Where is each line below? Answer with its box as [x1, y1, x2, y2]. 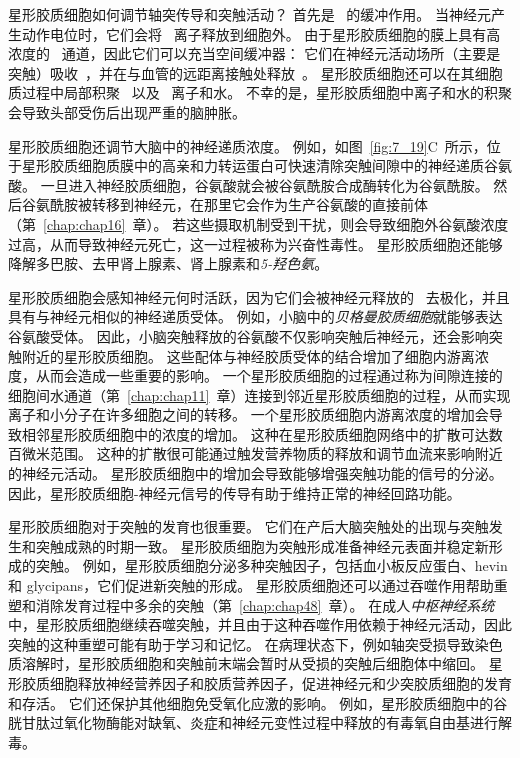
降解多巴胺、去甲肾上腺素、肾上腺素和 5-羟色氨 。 [8, 253, 329, 274]
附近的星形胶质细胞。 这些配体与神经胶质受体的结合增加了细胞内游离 [21, 345, 475, 366]
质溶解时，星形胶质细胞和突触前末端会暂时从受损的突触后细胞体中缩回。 [8, 653, 484, 674]
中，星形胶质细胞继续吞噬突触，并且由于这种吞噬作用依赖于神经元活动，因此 [8, 614, 512, 635]
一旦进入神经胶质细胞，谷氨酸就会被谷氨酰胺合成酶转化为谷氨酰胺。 [40, 174, 489, 195]
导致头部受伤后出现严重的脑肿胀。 [21, 101, 246, 122]
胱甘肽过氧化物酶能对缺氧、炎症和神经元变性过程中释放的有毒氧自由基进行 [8, 712, 498, 733]
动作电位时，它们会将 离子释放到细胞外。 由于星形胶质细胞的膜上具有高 [21, 23, 501, 44]
